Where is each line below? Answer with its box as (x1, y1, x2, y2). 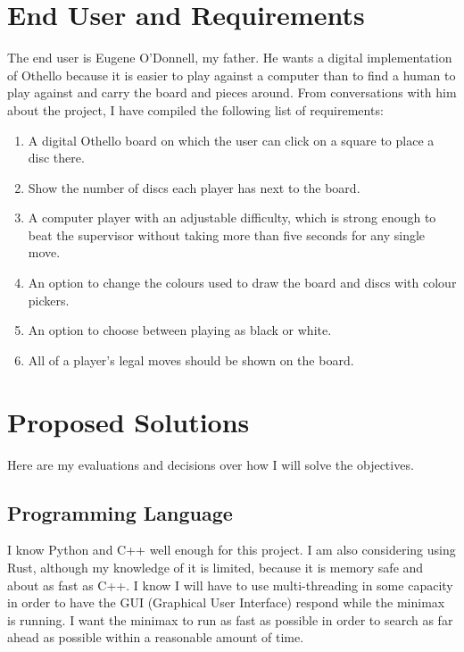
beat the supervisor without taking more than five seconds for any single (28, 225, 426, 244)
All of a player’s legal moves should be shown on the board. (28, 350, 354, 369)
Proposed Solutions (7, 403, 250, 439)
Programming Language (7, 498, 233, 526)
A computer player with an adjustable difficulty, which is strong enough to (28, 208, 436, 227)
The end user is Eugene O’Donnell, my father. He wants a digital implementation (7, 48, 452, 67)
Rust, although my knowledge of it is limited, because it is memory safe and (7, 557, 424, 576)
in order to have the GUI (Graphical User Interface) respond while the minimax (7, 593, 445, 612)
